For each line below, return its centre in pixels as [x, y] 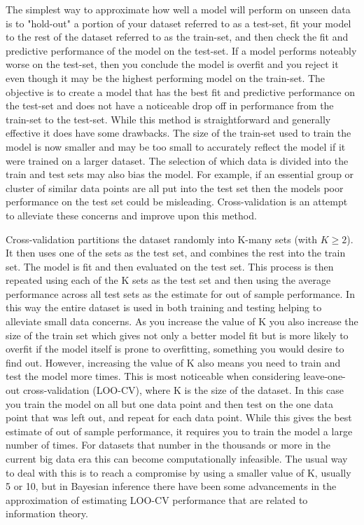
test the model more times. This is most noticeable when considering [153, 376]
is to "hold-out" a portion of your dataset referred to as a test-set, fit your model [178, 23]
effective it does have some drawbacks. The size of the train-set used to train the [178, 133]
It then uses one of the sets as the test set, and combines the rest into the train [176, 253]
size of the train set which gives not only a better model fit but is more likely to [177, 335]
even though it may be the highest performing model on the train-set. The [166, 77]
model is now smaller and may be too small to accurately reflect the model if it [176, 146]
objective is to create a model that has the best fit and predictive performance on [180, 91]
